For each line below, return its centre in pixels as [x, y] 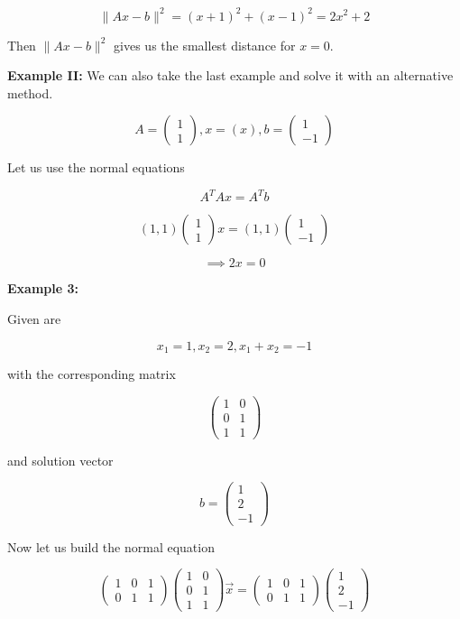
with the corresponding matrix [92, 374]
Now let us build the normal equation [111, 546]
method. [30, 92]
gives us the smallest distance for [205, 45]
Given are [34, 318]
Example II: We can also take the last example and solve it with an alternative [230, 75]
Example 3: [43, 288]
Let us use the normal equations [96, 167]
